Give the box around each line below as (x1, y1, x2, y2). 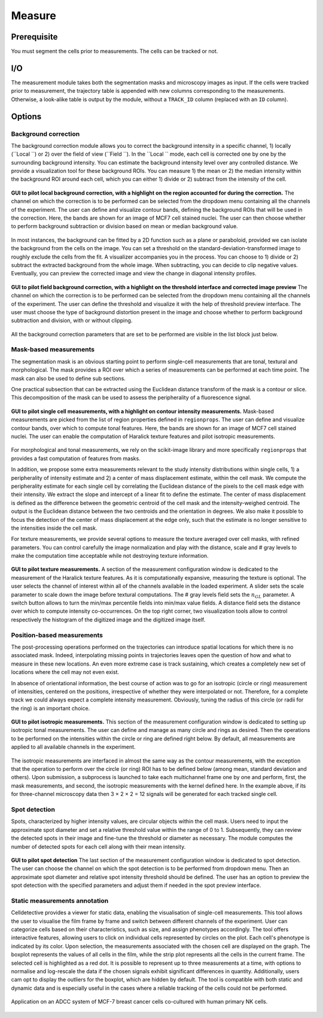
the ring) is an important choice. (11, 704, 90, 712)
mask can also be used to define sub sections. (11, 375, 126, 382)
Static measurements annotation (11, 897, 109, 905)
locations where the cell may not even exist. (11, 668, 120, 676)
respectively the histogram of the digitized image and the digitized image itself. (11, 616, 206, 623)
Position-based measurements (11, 631, 103, 639)
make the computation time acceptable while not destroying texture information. (11, 552, 209, 560)
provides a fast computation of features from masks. (11, 455, 141, 462)
